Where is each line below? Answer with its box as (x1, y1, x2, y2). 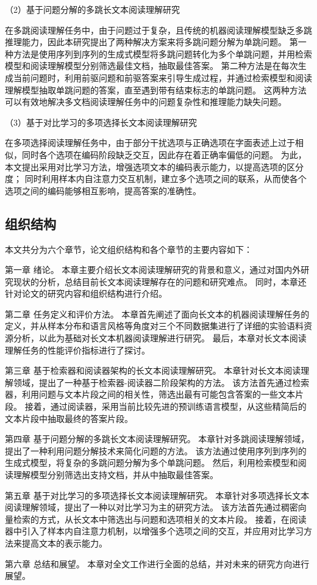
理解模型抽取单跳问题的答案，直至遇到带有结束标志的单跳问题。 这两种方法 (5, 83, 307, 96)
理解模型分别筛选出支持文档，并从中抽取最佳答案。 (13, 468, 218, 481)
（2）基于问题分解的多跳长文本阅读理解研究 (5, 3, 180, 15)
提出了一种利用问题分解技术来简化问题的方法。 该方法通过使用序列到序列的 (5, 444, 307, 457)
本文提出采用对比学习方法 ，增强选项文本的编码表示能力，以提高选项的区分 (5, 160, 304, 173)
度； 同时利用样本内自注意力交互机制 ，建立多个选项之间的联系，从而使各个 (5, 172, 307, 185)
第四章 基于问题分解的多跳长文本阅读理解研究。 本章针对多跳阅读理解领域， (5, 432, 310, 445)
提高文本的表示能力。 (21, 536, 107, 549)
